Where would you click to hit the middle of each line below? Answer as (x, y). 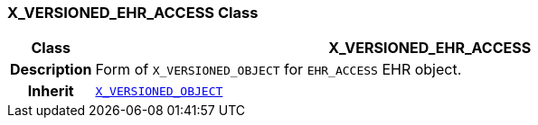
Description (51, 70)
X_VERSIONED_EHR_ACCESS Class (133, 13)
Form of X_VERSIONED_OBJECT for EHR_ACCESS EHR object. (278, 70)
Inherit (51, 91)
